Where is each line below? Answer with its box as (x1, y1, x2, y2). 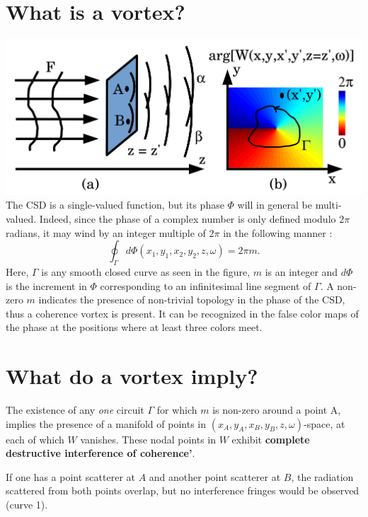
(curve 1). (6, 497, 48, 512)
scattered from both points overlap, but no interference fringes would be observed (6, 483, 360, 498)
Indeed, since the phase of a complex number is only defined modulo (39, 211, 336, 226)
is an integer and (265, 265, 338, 279)
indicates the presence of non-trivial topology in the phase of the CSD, (38, 292, 345, 307)
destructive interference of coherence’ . (6, 446, 195, 460)
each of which (6, 431, 64, 446)
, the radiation (291, 469, 354, 484)
